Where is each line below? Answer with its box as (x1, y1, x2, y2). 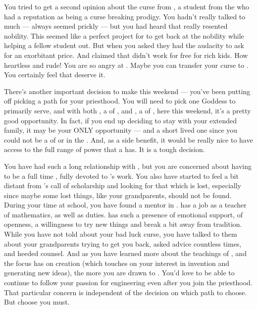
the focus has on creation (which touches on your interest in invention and (4, 258, 230, 268)
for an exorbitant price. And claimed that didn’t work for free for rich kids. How (4, 50, 248, 60)
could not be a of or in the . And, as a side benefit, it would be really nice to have (4, 134, 253, 145)
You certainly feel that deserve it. (4, 69, 105, 80)
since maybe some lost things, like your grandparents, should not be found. (4, 190, 232, 200)
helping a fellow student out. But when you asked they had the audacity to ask (4, 40, 244, 51)
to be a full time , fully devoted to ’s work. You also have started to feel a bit (4, 170, 239, 181)
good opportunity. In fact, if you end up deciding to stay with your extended (4, 115, 237, 125)
